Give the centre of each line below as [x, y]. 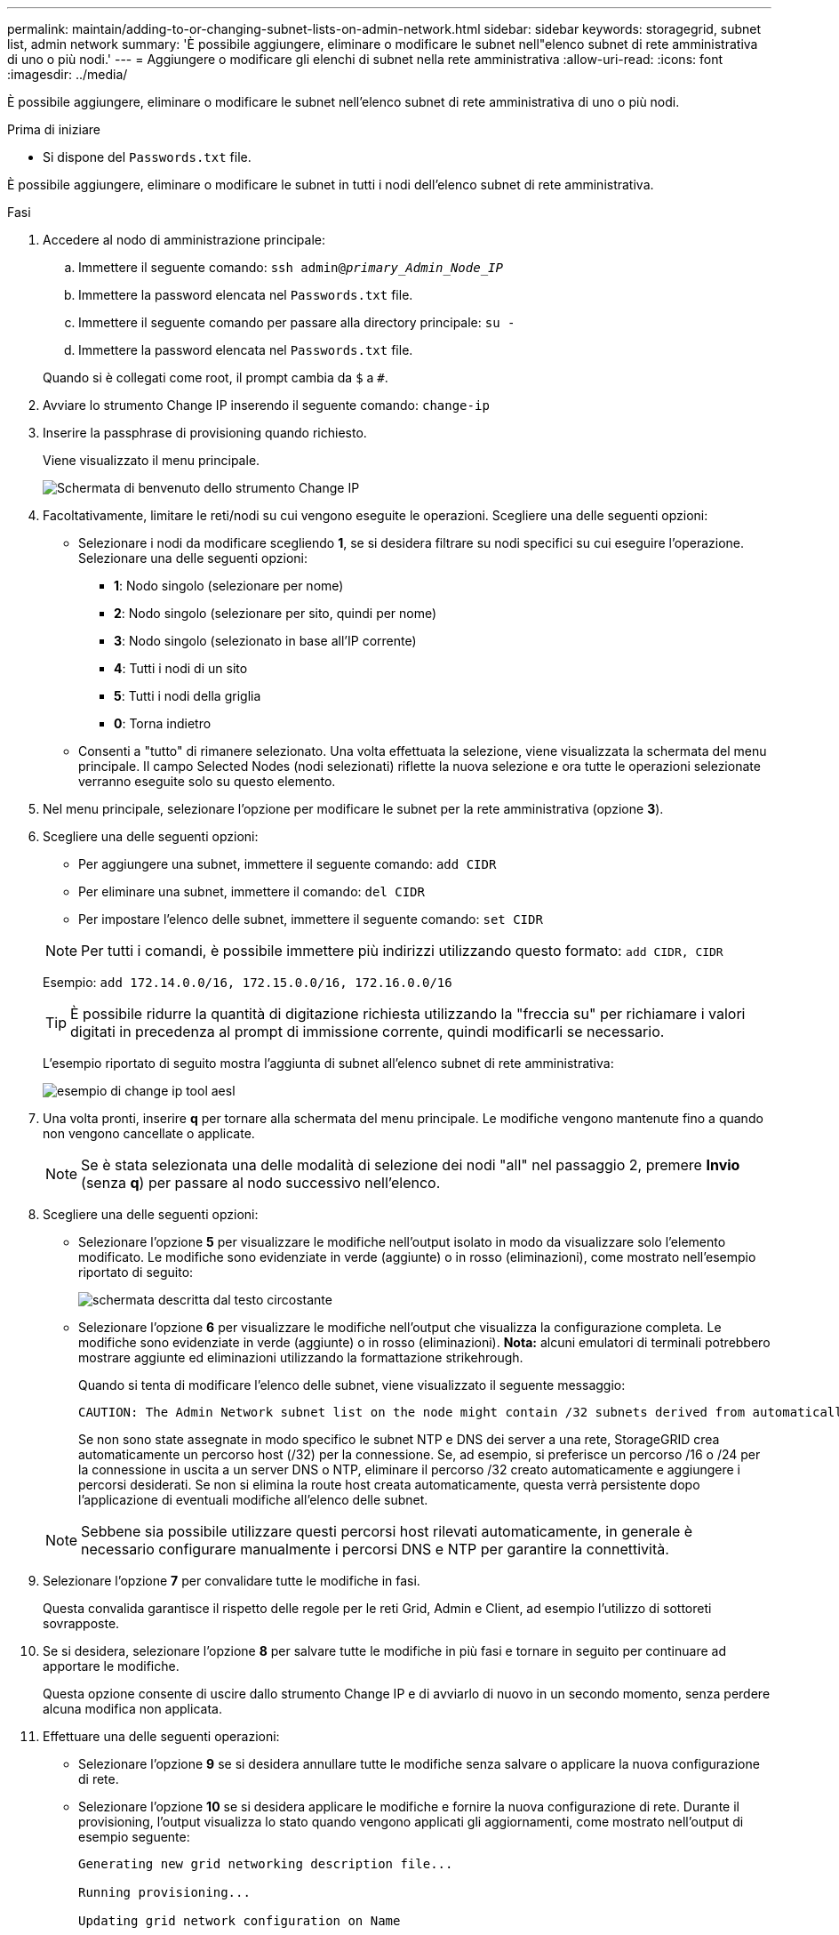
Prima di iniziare [54, 129]
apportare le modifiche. [111, 1666]
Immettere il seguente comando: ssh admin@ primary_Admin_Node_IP [291, 267]
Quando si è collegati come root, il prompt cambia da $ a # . [216, 377]
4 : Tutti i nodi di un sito [181, 668]
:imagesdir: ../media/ [68, 74]
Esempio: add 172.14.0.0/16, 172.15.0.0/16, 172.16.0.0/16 [248, 982]
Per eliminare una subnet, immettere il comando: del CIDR [252, 891]
